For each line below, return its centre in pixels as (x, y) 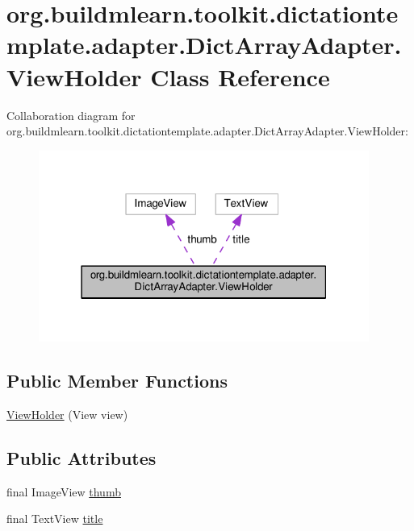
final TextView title (55, 519)
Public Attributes (82, 457)
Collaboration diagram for (71, 115)
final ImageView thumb (64, 491)
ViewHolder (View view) (67, 414)
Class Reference (240, 76)
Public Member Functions (117, 380)
